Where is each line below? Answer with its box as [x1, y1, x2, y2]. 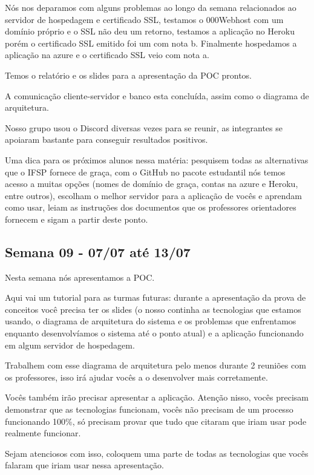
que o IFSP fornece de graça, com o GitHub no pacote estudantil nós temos [5, 165, 286, 178]
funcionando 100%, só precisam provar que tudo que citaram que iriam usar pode [5, 414, 307, 427]
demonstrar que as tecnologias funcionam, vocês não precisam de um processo [5, 403, 293, 416]
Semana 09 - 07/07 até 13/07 [5, 242, 191, 261]
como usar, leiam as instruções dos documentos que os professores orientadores [5, 201, 296, 214]
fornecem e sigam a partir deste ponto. [5, 212, 148, 225]
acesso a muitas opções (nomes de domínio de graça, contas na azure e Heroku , [5, 177, 298, 190]
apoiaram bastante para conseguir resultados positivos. [5, 133, 208, 146]
